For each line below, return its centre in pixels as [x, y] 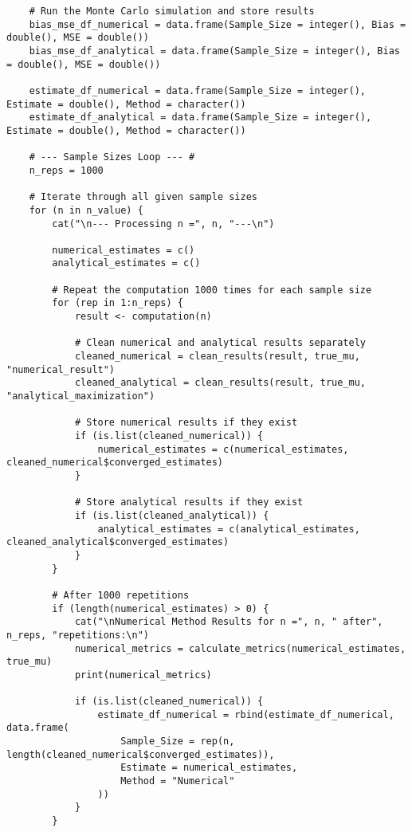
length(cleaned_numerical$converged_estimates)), [141, 754]
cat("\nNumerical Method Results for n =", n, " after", [229, 622]
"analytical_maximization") [81, 396]
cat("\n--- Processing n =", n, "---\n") [163, 224]
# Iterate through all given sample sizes [143, 197]
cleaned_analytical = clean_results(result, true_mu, [220, 383]
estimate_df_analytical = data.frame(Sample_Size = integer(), [200, 118]
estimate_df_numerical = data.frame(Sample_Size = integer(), [198, 90]
